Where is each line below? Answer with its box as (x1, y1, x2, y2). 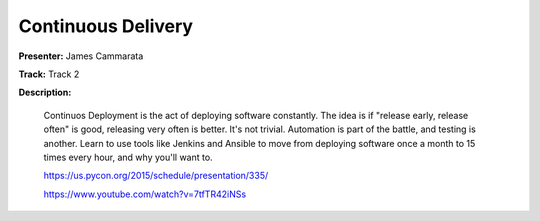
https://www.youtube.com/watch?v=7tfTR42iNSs (43, 188, 247, 200)
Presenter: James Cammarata (18, 50, 144, 62)
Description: (18, 86, 72, 99)
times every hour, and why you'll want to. (43, 151, 214, 163)
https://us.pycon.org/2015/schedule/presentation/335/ (43, 170, 269, 182)
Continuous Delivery (18, 15, 194, 37)
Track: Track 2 (18, 68, 80, 80)
